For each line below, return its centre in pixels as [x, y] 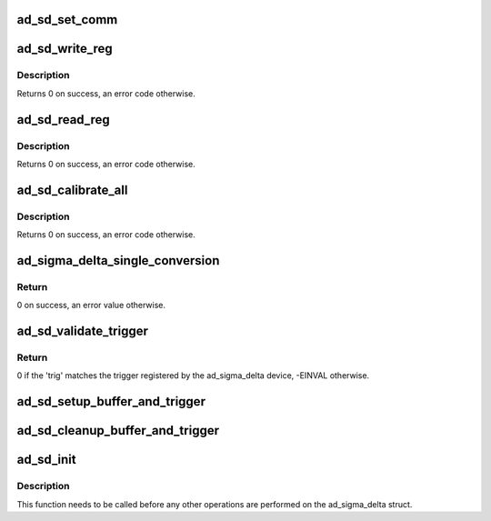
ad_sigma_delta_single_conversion [118, 260]
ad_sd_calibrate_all [72, 190]
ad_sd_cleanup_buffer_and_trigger [118, 431]
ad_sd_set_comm [67, 20]
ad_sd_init [46, 460]
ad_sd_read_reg [63, 120]
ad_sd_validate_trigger [83, 331]
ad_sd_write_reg [65, 49]
